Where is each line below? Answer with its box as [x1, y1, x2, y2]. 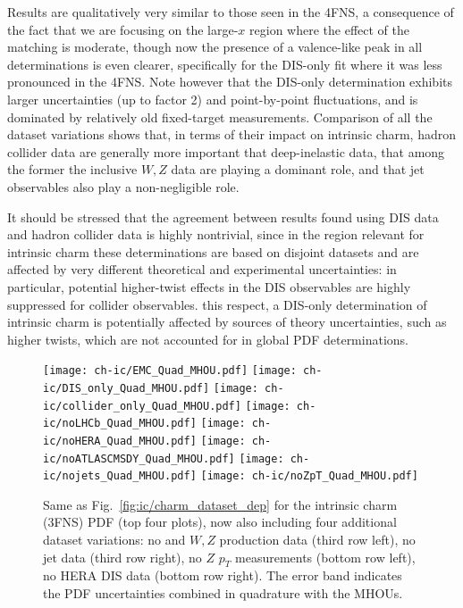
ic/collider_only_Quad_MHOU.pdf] [43, 399, 241, 412]
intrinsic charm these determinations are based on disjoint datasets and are [7, 242, 419, 261]
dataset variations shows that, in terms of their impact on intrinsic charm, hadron [7, 125, 456, 144]
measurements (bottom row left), [235, 547, 416, 566]
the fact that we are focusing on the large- [7, 20, 239, 38]
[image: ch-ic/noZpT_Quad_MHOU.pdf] [200, 470, 418, 483]
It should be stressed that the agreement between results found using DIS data [7, 207, 439, 226]
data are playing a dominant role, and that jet [171, 160, 425, 179]
